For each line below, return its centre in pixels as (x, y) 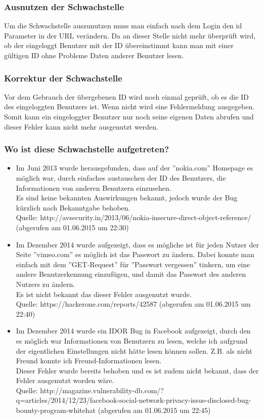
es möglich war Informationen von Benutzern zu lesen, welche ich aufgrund (132, 340)
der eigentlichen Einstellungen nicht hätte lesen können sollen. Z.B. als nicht (134, 350)
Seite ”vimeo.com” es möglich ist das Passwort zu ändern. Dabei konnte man (135, 254)
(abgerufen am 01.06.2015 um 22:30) (72, 227)
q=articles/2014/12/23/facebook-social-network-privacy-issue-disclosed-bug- (134, 400)
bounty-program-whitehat (56, 410)
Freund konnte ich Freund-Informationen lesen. (89, 361)
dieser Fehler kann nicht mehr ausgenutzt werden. (81, 126)
